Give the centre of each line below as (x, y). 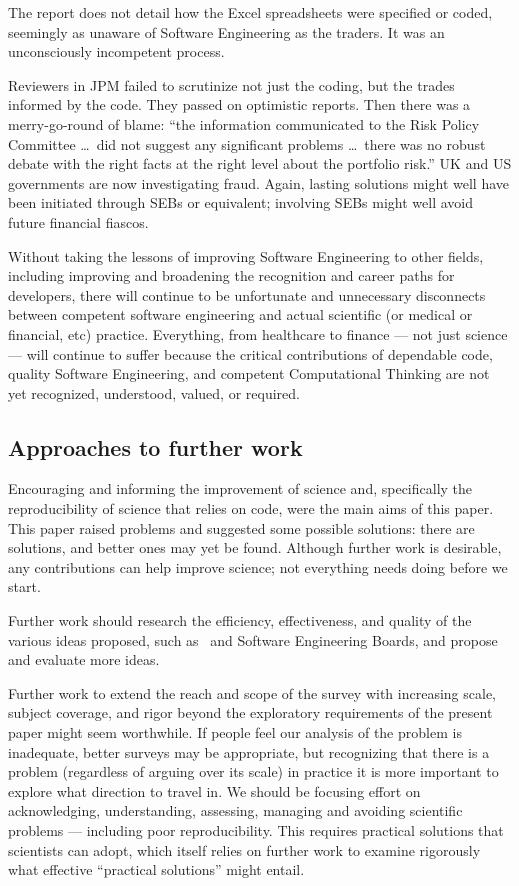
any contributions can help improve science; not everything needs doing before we (258, 566)
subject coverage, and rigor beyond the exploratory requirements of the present (250, 712)
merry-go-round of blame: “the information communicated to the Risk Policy (244, 123)
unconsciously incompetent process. (116, 51)
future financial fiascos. (78, 221)
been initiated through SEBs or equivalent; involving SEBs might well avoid (240, 202)
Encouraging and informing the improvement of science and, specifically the (240, 488)
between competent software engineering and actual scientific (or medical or (240, 314)
